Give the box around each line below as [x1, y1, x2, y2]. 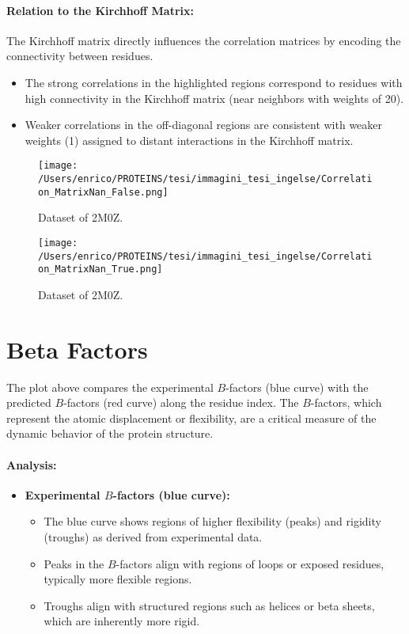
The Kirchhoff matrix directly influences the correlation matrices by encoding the [6, 32, 401, 48]
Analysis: [6, 456, 57, 473]
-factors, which [310, 394, 382, 411]
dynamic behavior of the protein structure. [6, 425, 214, 442]
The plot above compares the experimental [6, 378, 214, 395]
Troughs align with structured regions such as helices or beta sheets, [44, 597, 375, 613]
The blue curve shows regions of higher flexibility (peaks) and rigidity [44, 513, 381, 530]
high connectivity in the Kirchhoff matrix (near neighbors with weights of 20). [25, 89, 404, 106]
